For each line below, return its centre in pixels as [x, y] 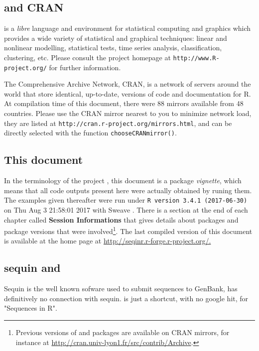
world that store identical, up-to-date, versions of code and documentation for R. [128, 93]
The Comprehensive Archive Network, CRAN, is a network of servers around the [128, 84]
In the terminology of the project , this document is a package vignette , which [123, 180]
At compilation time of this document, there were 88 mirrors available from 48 [124, 103]
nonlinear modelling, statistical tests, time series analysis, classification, [113, 48]
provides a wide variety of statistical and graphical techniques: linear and [116, 38]
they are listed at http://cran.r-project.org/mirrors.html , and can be [118, 123]
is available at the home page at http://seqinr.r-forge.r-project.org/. [108, 241]
